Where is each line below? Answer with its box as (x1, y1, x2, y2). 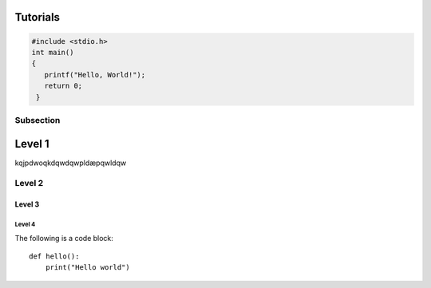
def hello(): (29, 251, 80, 261)
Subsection (14, 114, 61, 125)
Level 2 (14, 178, 44, 189)
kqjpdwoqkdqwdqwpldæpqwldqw (14, 158, 127, 168)
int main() (31, 48, 74, 57)
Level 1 (14, 136, 49, 151)
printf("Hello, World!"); (44, 70, 146, 79)
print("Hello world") (45, 263, 131, 272)
